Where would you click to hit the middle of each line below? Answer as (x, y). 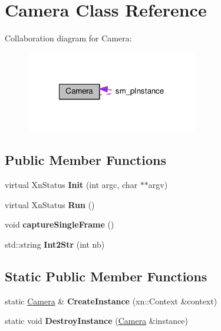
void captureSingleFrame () (60, 224)
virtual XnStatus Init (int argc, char (71, 185)
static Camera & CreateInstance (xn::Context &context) (111, 301)
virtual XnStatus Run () (50, 204)
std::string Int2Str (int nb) (55, 244)
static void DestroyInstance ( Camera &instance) (97, 321)
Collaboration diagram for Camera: (68, 38)
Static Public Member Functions (106, 276)
